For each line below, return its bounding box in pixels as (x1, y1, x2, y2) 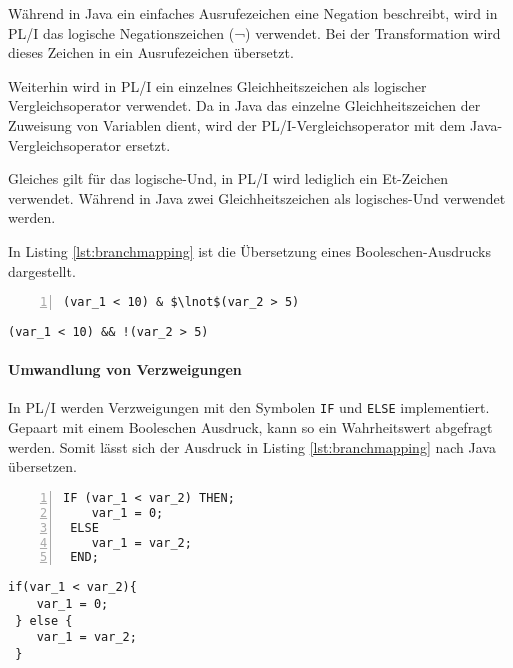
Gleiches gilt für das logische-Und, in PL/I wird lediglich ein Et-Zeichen (8, 168, 449, 189)
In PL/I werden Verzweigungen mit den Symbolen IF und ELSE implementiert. (8, 397, 490, 418)
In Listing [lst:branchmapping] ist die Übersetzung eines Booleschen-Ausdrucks (8, 240, 491, 261)
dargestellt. (8, 260, 76, 281)
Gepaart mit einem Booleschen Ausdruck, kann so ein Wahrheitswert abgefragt (8, 417, 493, 438)
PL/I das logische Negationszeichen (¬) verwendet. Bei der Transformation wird (8, 22, 501, 43)
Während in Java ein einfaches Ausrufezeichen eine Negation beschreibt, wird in (8, 3, 498, 23)
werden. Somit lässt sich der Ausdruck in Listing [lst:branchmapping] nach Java (8, 436, 496, 457)
